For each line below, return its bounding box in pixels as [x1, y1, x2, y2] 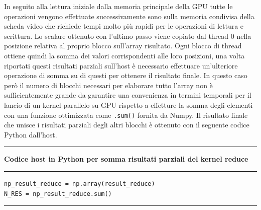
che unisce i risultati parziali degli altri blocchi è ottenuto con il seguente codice [4, 119, 249, 130]
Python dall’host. [4, 129, 57, 139]
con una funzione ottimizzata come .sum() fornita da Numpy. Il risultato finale [4, 109, 248, 120]
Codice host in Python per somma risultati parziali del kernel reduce [4, 154, 248, 164]
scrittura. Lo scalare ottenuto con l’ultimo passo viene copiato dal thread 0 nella [4, 30, 251, 41]
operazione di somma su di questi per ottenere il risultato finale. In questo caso [4, 70, 247, 81]
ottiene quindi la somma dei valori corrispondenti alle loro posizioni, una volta [4, 50, 245, 60]
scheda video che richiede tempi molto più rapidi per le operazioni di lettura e [4, 21, 244, 31]
